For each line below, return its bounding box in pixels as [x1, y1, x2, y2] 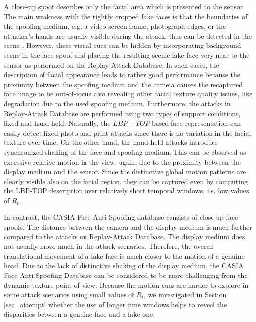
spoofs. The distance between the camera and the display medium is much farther [4, 222, 252, 232]
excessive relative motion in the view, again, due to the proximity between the [4, 156, 241, 167]
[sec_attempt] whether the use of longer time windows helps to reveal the [4, 299, 227, 309]
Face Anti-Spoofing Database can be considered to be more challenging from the [4, 270, 248, 280]
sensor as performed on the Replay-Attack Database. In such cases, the [4, 59, 219, 70]
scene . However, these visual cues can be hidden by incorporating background [4, 40, 241, 50]
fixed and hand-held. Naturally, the [4, 118, 111, 128]
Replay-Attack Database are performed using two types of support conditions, [4, 108, 241, 118]
